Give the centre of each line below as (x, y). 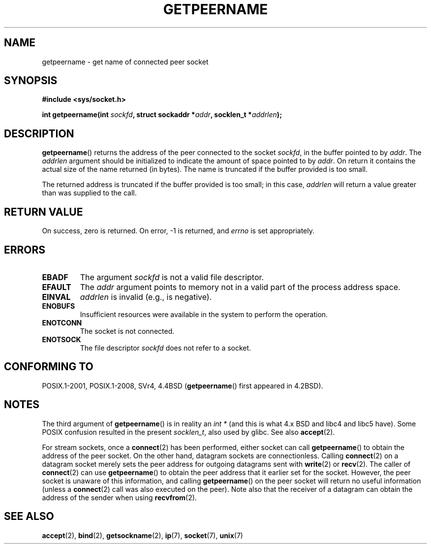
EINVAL (56, 297)
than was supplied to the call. (89, 193)
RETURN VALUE (44, 212)
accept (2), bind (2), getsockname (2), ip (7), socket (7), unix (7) (142, 535)
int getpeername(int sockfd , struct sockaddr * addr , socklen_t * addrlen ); (162, 115)
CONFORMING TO (49, 367)
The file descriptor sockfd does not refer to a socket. (166, 348)
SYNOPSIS (31, 81)
